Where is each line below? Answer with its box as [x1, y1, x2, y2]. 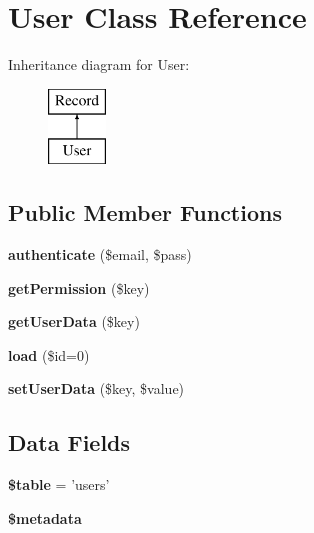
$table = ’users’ [8, 474, 110, 495]
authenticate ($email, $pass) [8, 244, 192, 265]
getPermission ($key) [8, 277, 150, 298]
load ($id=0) [8, 344, 90, 365]
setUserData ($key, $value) [8, 378, 185, 399]
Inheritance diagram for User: [8, 54, 190, 75]
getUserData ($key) [8, 311, 140, 332]
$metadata [8, 507, 82, 528]
